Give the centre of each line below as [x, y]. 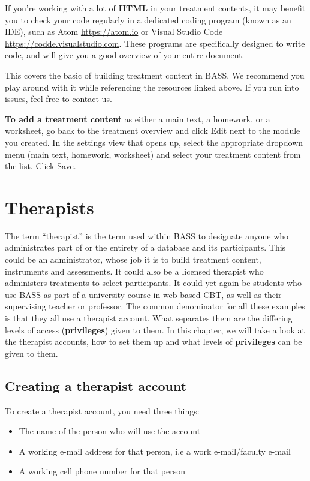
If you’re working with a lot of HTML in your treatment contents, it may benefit [155, 8]
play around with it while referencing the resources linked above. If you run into [152, 87]
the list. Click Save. [40, 166]
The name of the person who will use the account [110, 431]
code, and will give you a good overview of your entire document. [125, 55]
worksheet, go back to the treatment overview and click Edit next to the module [153, 130]
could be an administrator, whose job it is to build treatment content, [133, 259]
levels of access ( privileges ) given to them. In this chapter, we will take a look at [155, 330]
